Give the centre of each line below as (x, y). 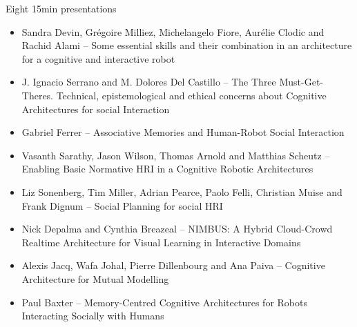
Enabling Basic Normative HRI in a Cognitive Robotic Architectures (167, 169)
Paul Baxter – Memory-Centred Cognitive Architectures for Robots (164, 302)
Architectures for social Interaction (96, 109)
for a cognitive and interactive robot (98, 58)
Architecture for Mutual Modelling (95, 278)
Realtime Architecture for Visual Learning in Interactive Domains (161, 242)
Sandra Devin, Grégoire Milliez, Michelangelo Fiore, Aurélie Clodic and (173, 31)
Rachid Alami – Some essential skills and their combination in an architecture (187, 45)
